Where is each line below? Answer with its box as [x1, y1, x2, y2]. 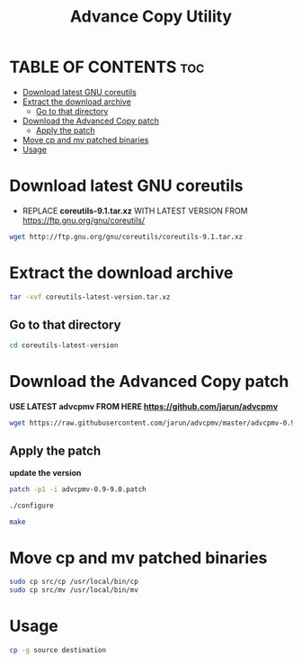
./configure [9, 501, 54, 510]
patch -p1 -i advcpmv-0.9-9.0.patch [9, 484, 147, 494]
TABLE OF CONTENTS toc [9, 57, 205, 77]
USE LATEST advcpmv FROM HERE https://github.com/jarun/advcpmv [9, 401, 279, 412]
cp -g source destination [9, 646, 106, 655]
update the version [9, 467, 82, 478]
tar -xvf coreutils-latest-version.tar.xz [9, 292, 171, 301]
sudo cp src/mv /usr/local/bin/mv [9, 586, 139, 595]
